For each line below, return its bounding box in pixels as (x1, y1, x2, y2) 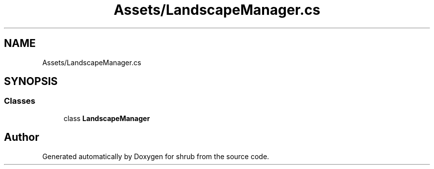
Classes (4, 96, 36, 106)
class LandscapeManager (63, 114, 150, 123)
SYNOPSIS (4, 75, 58, 88)
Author (4, 131, 39, 144)
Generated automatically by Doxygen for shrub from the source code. (42, 152, 270, 161)
